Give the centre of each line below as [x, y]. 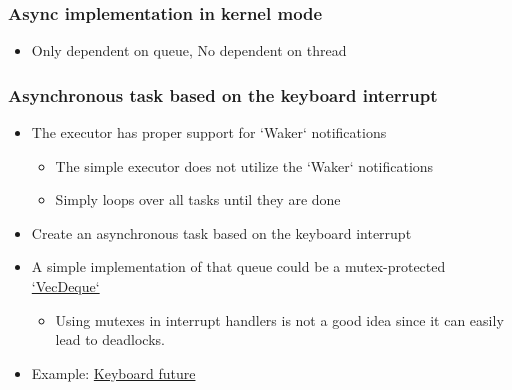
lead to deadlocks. [110, 339]
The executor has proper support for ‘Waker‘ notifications [209, 132]
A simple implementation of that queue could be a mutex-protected [238, 266]
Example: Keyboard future [113, 372]
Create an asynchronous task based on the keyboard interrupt [221, 232]
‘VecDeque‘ [65, 286]
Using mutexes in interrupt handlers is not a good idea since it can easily [279, 319]
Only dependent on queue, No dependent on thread [189, 50]
